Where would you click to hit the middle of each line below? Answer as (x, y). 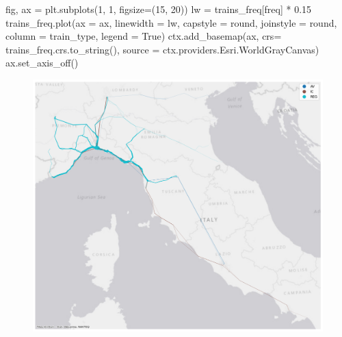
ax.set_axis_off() (42, 63)
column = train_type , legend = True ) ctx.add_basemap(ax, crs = (144, 36)
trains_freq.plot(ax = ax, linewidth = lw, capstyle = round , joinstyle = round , (171, 22)
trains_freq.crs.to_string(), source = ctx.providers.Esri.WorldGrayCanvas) (162, 49)
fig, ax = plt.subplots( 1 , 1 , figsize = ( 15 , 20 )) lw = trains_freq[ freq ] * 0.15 (159, 9)
